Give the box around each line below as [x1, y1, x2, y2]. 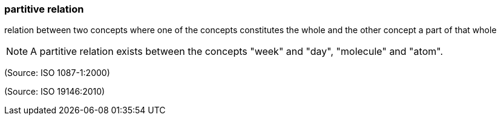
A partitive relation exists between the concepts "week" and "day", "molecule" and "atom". [30, 45, 443, 58]
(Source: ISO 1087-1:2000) [4, 68, 110, 78]
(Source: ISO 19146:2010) [4, 86, 105, 97]
